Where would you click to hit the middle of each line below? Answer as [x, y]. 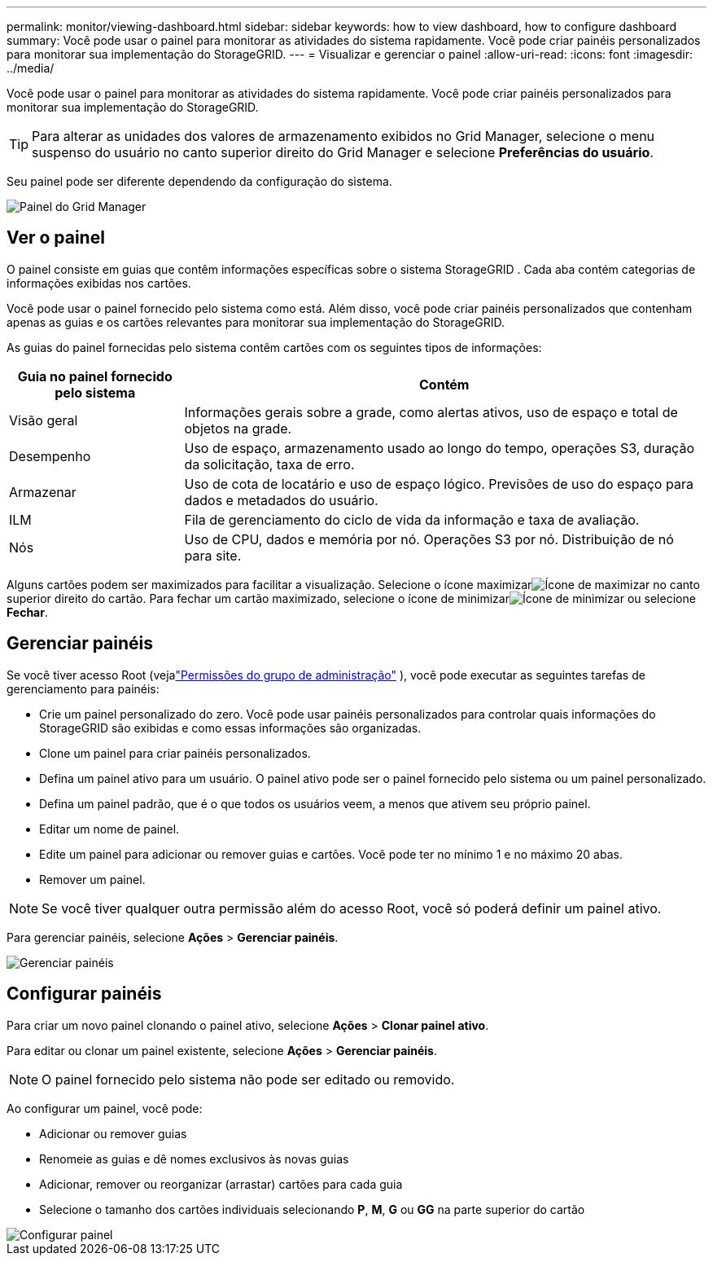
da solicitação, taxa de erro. [269, 464]
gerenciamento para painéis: [83, 688]
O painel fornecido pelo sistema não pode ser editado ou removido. [248, 1079]
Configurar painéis [84, 994]
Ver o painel [56, 238]
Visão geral [44, 420]
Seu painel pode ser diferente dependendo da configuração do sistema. [199, 181]
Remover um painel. [92, 879]
